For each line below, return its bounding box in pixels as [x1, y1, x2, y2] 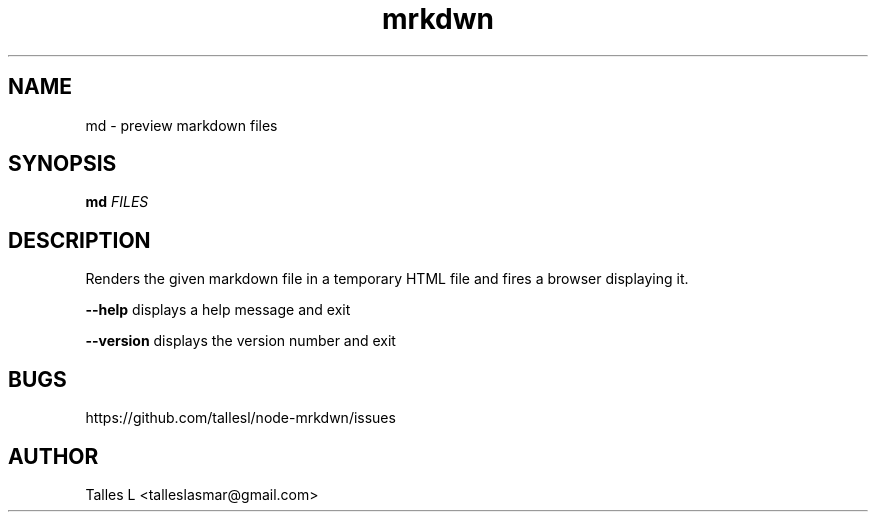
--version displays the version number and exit [85, 332, 396, 350]
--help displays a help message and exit [85, 301, 351, 319]
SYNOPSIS [8, 151, 117, 177]
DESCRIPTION [8, 227, 151, 253]
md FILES [85, 193, 149, 211]
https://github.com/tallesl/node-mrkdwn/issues [85, 409, 396, 427]
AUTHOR [8, 443, 99, 469]
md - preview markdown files [85, 116, 278, 134]
